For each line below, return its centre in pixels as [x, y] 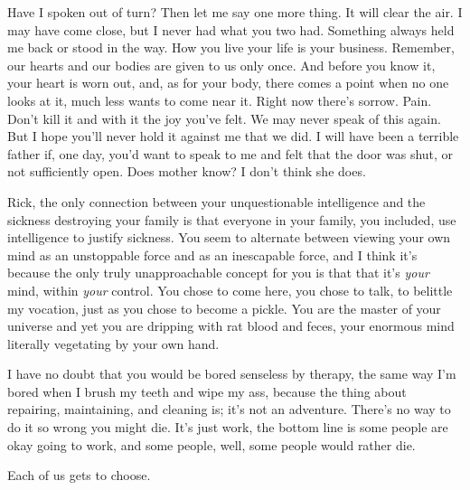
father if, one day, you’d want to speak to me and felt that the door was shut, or [230, 153]
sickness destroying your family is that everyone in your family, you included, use [232, 219]
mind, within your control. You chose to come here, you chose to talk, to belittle [230, 290]
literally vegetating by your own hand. [113, 343]
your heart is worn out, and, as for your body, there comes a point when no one [228, 83]
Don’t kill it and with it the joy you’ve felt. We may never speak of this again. [224, 118]
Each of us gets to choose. [79, 475]
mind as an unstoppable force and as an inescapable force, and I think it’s [212, 254]
